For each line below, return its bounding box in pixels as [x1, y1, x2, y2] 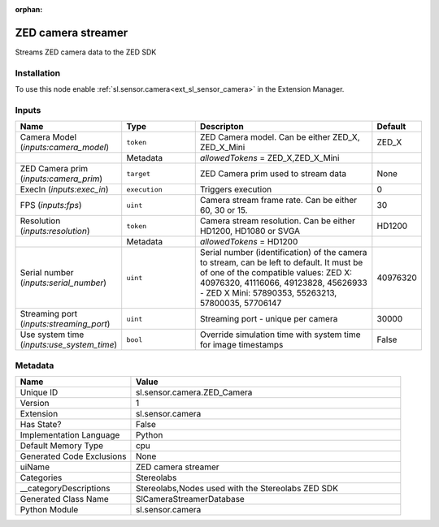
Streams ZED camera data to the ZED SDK [15, 47, 157, 57]
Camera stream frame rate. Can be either [199, 195, 358, 206]
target [126, 169, 150, 178]
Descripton [199, 121, 244, 132]
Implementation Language [20, 429, 120, 440]
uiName [20, 461, 50, 473]
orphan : [15, 5, 43, 14]
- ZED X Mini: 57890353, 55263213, [199, 287, 337, 299]
